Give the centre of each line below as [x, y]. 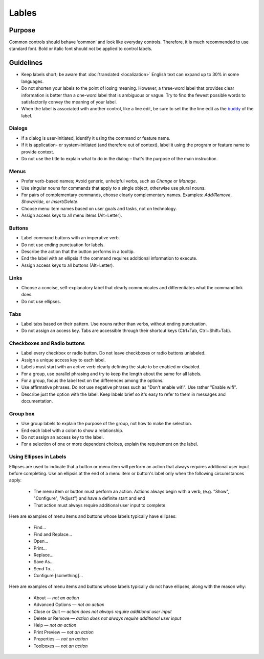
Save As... [44, 562]
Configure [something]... [58, 576]
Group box [22, 413]
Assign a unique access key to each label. [64, 360]
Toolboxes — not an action [61, 646]
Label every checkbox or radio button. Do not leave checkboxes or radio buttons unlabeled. [113, 353]
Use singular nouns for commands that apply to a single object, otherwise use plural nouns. [113, 188]
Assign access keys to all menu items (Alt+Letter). [72, 215]
